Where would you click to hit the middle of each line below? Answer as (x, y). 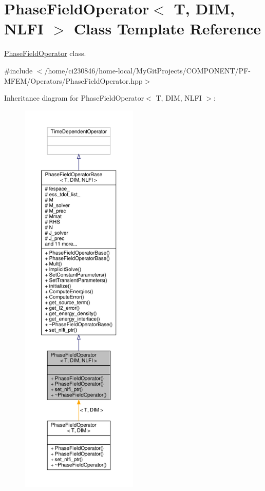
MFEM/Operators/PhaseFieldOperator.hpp (73, 80)
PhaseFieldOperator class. (45, 53)
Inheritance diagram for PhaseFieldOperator (74, 98)
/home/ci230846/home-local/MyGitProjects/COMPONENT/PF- (147, 70)
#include (18, 70)
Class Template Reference (167, 29)
